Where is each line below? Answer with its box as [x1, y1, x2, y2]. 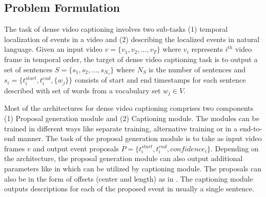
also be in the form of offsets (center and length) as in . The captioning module [4, 173, 253, 184]
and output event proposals [33, 143, 119, 153]
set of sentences [4, 64, 53, 74]
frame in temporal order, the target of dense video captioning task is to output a [4, 53, 258, 64]
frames [4, 143, 25, 153]
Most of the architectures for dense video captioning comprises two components [4, 103, 254, 113]
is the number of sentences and [149, 64, 245, 74]
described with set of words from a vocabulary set [4, 85, 161, 95]
